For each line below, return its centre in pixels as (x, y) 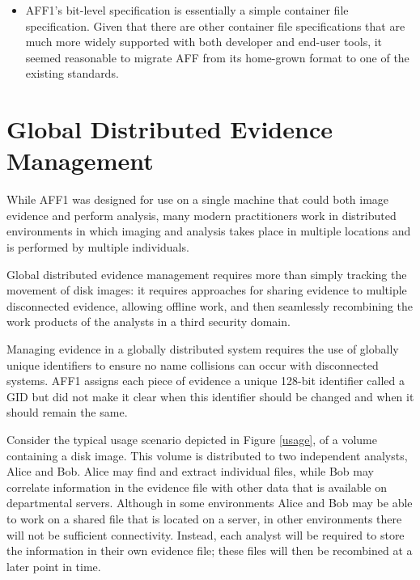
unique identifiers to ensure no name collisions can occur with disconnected (193, 364)
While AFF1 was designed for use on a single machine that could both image (198, 199)
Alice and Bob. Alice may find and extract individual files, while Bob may (190, 471)
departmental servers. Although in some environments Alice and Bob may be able (210, 503)
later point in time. (54, 566)
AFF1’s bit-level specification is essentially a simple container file (187, 10)
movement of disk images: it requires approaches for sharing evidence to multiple (207, 290)
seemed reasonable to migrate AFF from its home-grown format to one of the (217, 57)
